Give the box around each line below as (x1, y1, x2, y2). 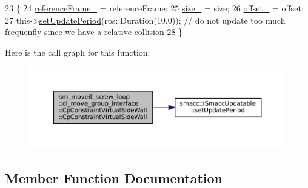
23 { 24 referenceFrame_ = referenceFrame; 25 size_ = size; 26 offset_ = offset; (5, 2, 304, 14)
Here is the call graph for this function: (5, 45, 150, 58)
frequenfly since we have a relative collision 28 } (5, 25, 183, 38)
